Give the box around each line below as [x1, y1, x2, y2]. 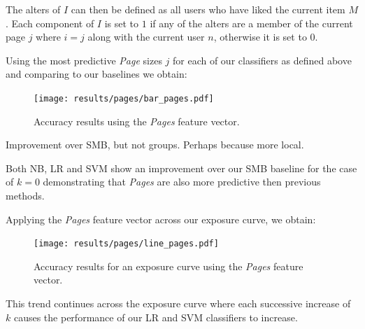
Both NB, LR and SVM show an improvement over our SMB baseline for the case [6, 160, 357, 175]
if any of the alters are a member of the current [150, 15, 353, 30]
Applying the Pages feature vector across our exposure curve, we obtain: [6, 211, 316, 226]
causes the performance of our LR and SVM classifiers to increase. [13, 309, 298, 324]
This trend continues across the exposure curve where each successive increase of [6, 296, 351, 311]
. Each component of [6, 15, 94, 30]
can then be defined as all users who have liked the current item [71, 2, 345, 16]
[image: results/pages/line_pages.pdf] [34, 239, 219, 249]
